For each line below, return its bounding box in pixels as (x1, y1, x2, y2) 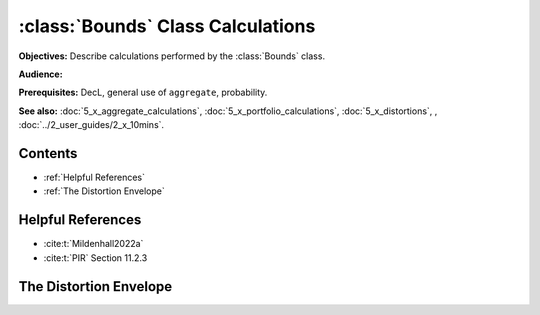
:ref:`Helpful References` (43, 171, 145, 184)
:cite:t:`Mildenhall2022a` (43, 238, 144, 250)
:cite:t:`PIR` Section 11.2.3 (43, 251, 148, 264)
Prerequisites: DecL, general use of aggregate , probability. (18, 86, 268, 99)
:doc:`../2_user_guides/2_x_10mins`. (18, 119, 165, 131)
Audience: (18, 68, 64, 80)
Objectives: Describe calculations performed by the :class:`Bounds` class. (18, 50, 325, 62)
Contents (18, 145, 78, 162)
